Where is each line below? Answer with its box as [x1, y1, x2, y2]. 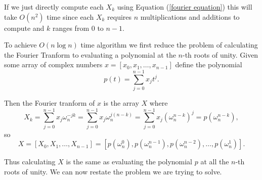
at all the [200, 156, 229, 167]
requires [107, 11, 132, 22]
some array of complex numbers [4, 59, 103, 70]
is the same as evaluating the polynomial [66, 156, 192, 167]
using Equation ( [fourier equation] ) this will [117, 2, 252, 12]
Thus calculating [4, 156, 56, 167]
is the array [103, 98, 139, 108]
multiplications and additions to [140, 11, 240, 22]
